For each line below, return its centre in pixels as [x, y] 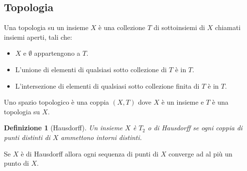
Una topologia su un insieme [46, 27]
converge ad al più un [200, 153]
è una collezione [122, 27]
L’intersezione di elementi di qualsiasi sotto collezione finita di [107, 85]
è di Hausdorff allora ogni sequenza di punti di [90, 153]
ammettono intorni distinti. [101, 137]
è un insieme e [183, 102]
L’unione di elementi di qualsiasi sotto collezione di [91, 69]
